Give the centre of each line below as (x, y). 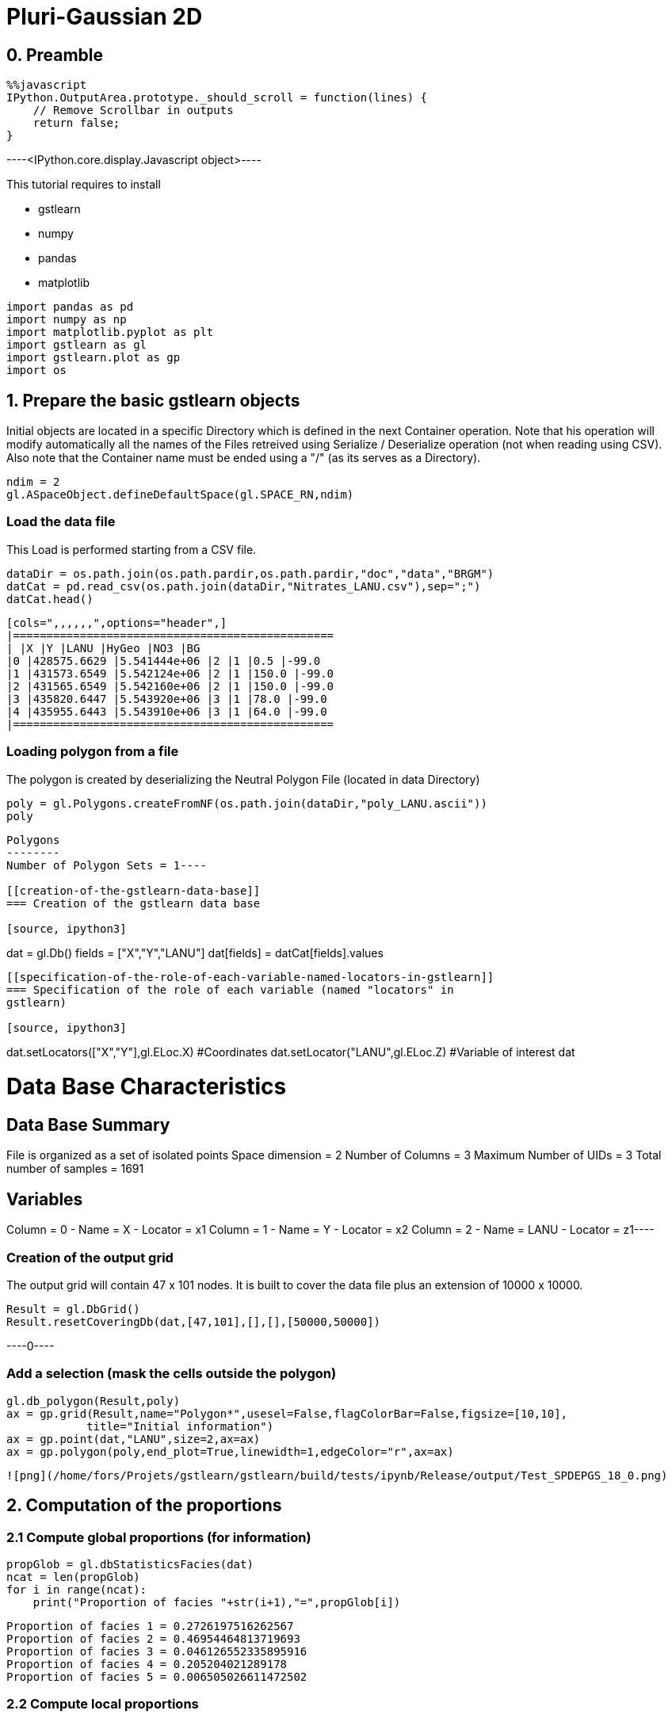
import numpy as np (67, 320)
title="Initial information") (180, 1426)
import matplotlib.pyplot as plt (110, 332)
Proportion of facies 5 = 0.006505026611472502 (157, 1677)
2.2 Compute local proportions (103, 1704)
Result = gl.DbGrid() (73, 1309)
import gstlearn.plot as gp (94, 358)
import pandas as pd (70, 307)
